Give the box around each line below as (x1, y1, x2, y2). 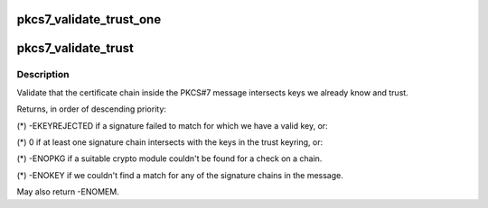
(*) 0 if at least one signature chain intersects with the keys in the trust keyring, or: (16, 136, 324, 148)
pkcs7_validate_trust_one (16, 12, 162, 27)
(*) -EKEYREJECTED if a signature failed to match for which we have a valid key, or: (16, 120, 329, 131)
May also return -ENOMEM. (16, 186, 119, 197)
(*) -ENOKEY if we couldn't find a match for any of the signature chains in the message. (16, 169, 343, 180)
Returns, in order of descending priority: (16, 104, 167, 114)
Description (16, 68, 70, 81)
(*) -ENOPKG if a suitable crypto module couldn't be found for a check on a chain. (16, 153, 323, 164)
